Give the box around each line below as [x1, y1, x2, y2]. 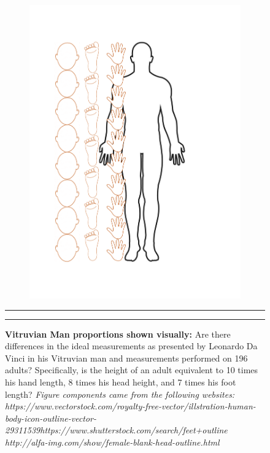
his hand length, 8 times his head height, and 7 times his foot [5, 375, 236, 388]
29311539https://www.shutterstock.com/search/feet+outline [5, 424, 228, 436]
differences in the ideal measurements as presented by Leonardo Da [5, 339, 258, 352]
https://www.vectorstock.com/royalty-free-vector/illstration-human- [5, 400, 256, 412]
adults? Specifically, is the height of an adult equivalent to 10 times [5, 363, 258, 376]
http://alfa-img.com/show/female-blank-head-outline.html [5, 435, 220, 448]
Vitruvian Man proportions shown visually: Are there [5, 327, 231, 340]
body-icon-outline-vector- [5, 411, 97, 424]
